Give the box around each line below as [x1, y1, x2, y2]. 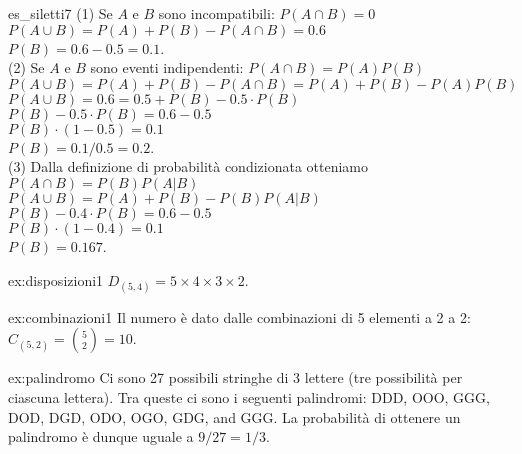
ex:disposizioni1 [8, 269, 104, 290]
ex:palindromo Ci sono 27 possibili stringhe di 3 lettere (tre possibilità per [8, 367, 463, 388]
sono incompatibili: [158, 3, 275, 23]
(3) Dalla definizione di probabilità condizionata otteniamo [8, 156, 369, 177]
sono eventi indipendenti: [90, 57, 244, 78]
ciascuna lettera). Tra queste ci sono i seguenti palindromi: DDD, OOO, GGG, [8, 386, 490, 407]
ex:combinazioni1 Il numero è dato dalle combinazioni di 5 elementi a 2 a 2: [8, 306, 471, 327]
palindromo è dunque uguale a [8, 426, 194, 447]
